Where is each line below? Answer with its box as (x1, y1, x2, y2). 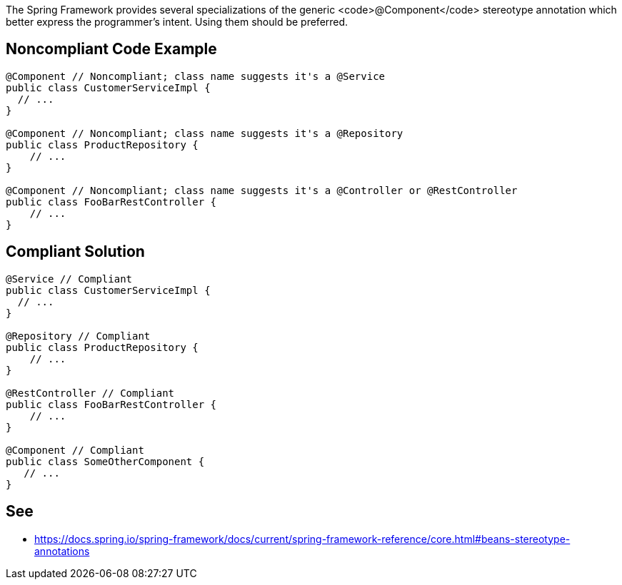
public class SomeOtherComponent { (6, 455, 205, 467)
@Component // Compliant (6, 444, 144, 456)
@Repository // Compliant (6, 330, 151, 342)
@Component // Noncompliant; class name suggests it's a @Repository (6, 127, 403, 139)
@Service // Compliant (6, 273, 133, 285)
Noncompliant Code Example (6, 40, 217, 58)
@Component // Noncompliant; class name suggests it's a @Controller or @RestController (6, 184, 518, 196)
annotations (34, 544, 90, 557)
